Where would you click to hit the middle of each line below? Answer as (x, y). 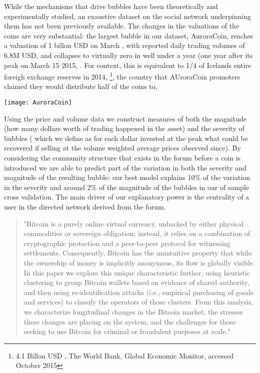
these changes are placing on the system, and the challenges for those (130, 321)
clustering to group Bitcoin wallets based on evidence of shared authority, (136, 282)
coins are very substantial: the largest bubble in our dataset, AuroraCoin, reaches (129, 35)
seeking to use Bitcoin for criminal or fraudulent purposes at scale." (127, 331)
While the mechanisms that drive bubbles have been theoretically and (111, 6)
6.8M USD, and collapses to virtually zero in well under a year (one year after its (128, 55)
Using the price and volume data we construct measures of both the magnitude (125, 118)
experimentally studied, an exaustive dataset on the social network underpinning (127, 16)
